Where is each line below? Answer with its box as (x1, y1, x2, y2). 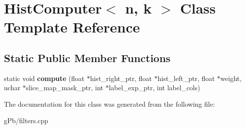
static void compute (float (4, 73, 85, 83)
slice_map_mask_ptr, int (26, 82, 103, 93)
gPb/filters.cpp (4, 115, 49, 125)
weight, (220, 73, 242, 83)
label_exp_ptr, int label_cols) (109, 82, 200, 93)
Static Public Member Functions (4, 50, 171, 65)
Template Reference (4, 17, 140, 37)
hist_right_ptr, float (90, 73, 152, 83)
